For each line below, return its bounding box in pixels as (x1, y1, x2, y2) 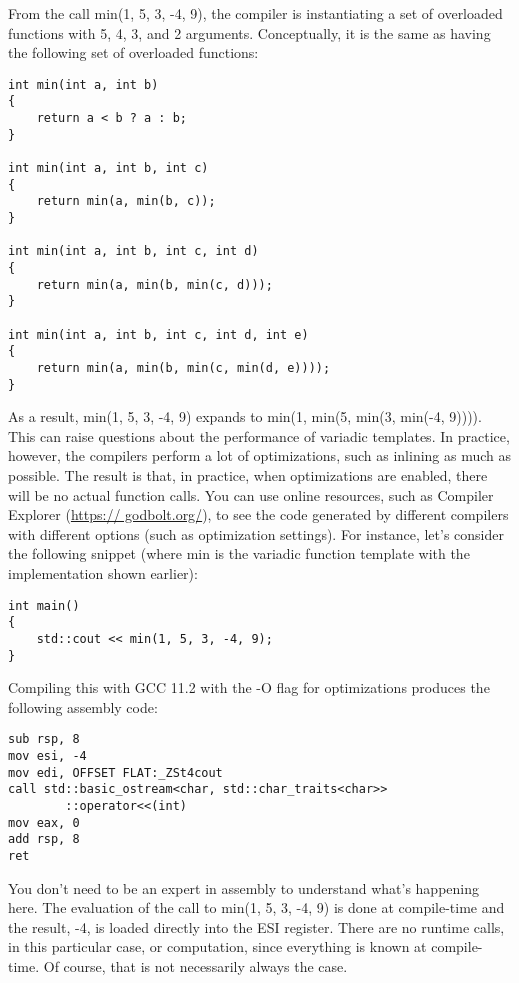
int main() (8, 598, 80, 613)
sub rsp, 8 (8, 732, 80, 747)
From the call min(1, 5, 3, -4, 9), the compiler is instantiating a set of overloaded (8, 3, 503, 23)
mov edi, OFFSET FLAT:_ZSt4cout (8, 765, 223, 780)
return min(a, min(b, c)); (36, 194, 216, 209)
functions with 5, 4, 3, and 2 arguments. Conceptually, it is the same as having (8, 22, 491, 43)
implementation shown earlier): (8, 563, 198, 583)
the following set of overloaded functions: (8, 42, 259, 63)
